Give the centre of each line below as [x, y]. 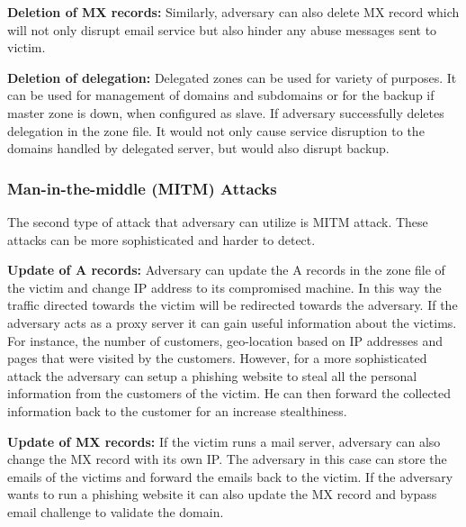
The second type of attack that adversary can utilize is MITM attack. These [218, 221]
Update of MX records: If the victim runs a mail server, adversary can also [224, 441]
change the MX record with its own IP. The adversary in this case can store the [227, 459]
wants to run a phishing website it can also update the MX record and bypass [222, 494]
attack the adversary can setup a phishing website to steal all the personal [212, 375]
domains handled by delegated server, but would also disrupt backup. [198, 148]
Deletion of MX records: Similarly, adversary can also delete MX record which [233, 12]
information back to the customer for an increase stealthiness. [177, 410]
